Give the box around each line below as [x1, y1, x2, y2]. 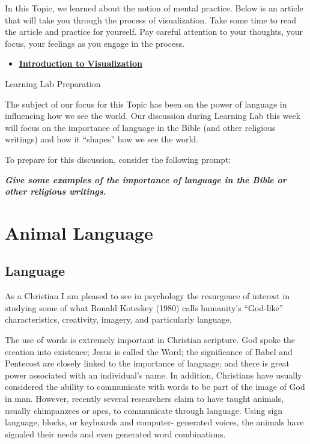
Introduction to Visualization [19, 57, 142, 70]
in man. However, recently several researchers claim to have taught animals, [5, 392, 284, 405]
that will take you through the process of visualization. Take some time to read [5, 13, 296, 26]
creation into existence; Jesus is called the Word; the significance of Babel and [5, 345, 293, 357]
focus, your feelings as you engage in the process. [5, 37, 185, 49]
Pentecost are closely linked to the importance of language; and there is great [5, 357, 290, 369]
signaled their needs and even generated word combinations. [5, 427, 226, 440]
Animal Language [5, 220, 153, 245]
